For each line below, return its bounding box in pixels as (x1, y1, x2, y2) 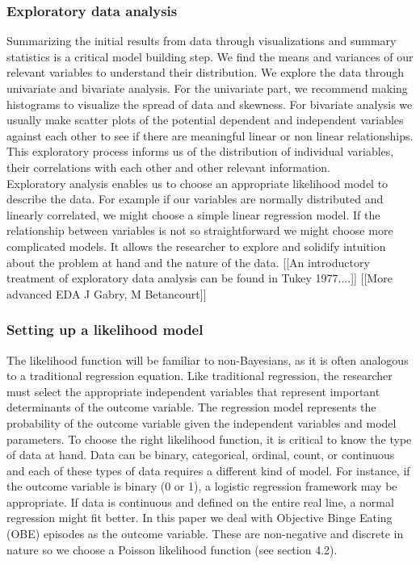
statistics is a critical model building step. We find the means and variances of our (6, 48, 414, 65)
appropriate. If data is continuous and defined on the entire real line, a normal (6, 493, 394, 510)
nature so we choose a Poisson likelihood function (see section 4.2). (6, 541, 338, 558)
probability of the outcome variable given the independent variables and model (6, 414, 397, 431)
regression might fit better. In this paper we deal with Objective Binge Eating (6, 509, 393, 526)
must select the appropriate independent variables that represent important (6, 382, 380, 399)
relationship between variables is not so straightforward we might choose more (6, 222, 393, 239)
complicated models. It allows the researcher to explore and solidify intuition (6, 237, 386, 254)
